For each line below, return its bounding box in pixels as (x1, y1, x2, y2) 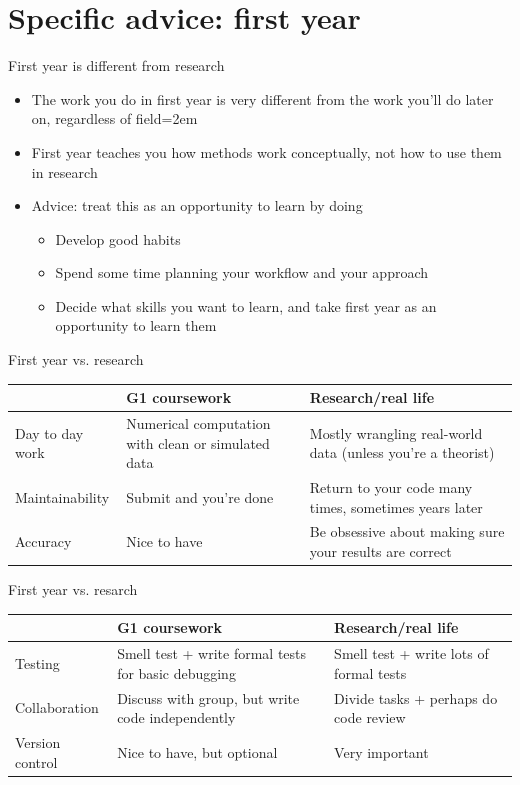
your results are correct (309, 541, 452, 562)
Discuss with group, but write (117, 687, 300, 708)
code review (334, 707, 406, 728)
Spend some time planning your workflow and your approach (55, 262, 429, 283)
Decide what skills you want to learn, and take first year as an (55, 295, 437, 316)
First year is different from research (8, 55, 225, 76)
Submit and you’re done (126, 486, 274, 507)
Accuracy (15, 531, 72, 552)
